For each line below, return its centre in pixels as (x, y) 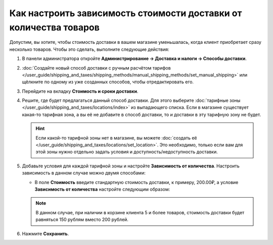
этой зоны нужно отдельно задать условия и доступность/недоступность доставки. (127, 152)
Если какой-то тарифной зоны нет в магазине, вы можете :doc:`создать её (116, 138)
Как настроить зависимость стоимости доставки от (126, 13)
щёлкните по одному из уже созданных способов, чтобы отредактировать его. (108, 82)
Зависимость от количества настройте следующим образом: (102, 189)
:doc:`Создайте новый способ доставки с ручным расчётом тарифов (97, 68)
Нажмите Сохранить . (45, 233)
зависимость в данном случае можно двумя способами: (84, 173)
